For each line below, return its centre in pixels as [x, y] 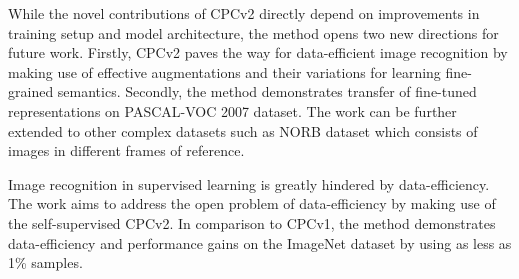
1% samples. [45, 262]
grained [31, 91]
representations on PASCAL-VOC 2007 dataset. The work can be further [232, 110]
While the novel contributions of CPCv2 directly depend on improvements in [244, 13]
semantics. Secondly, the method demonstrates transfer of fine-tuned [267, 91]
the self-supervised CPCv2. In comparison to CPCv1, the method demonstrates [252, 222]
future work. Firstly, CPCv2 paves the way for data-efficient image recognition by [258, 52]
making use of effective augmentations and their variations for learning [224, 71]
